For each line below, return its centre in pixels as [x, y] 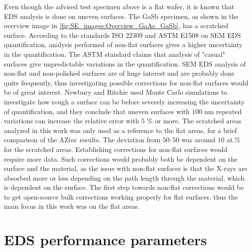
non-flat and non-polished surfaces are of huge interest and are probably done [119, 73]
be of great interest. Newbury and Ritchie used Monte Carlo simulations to [116, 92]
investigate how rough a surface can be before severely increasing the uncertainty [124, 101]
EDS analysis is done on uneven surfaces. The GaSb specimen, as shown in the [121, 16]
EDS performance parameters [105, 240]
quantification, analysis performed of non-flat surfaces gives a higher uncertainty [123, 44]
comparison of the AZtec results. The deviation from [82, 140]
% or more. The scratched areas [194, 121]
